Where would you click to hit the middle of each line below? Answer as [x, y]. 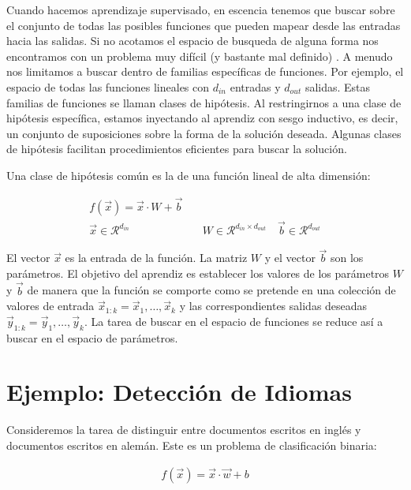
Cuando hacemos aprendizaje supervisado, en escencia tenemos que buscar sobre [201, 9]
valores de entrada [50, 306]
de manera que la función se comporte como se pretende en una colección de [211, 290]
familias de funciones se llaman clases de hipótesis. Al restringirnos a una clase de [204, 102]
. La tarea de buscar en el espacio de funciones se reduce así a [234, 321]
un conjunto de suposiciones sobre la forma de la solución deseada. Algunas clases [204, 133]
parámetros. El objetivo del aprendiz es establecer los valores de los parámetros [198, 273]
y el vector [290, 258]
